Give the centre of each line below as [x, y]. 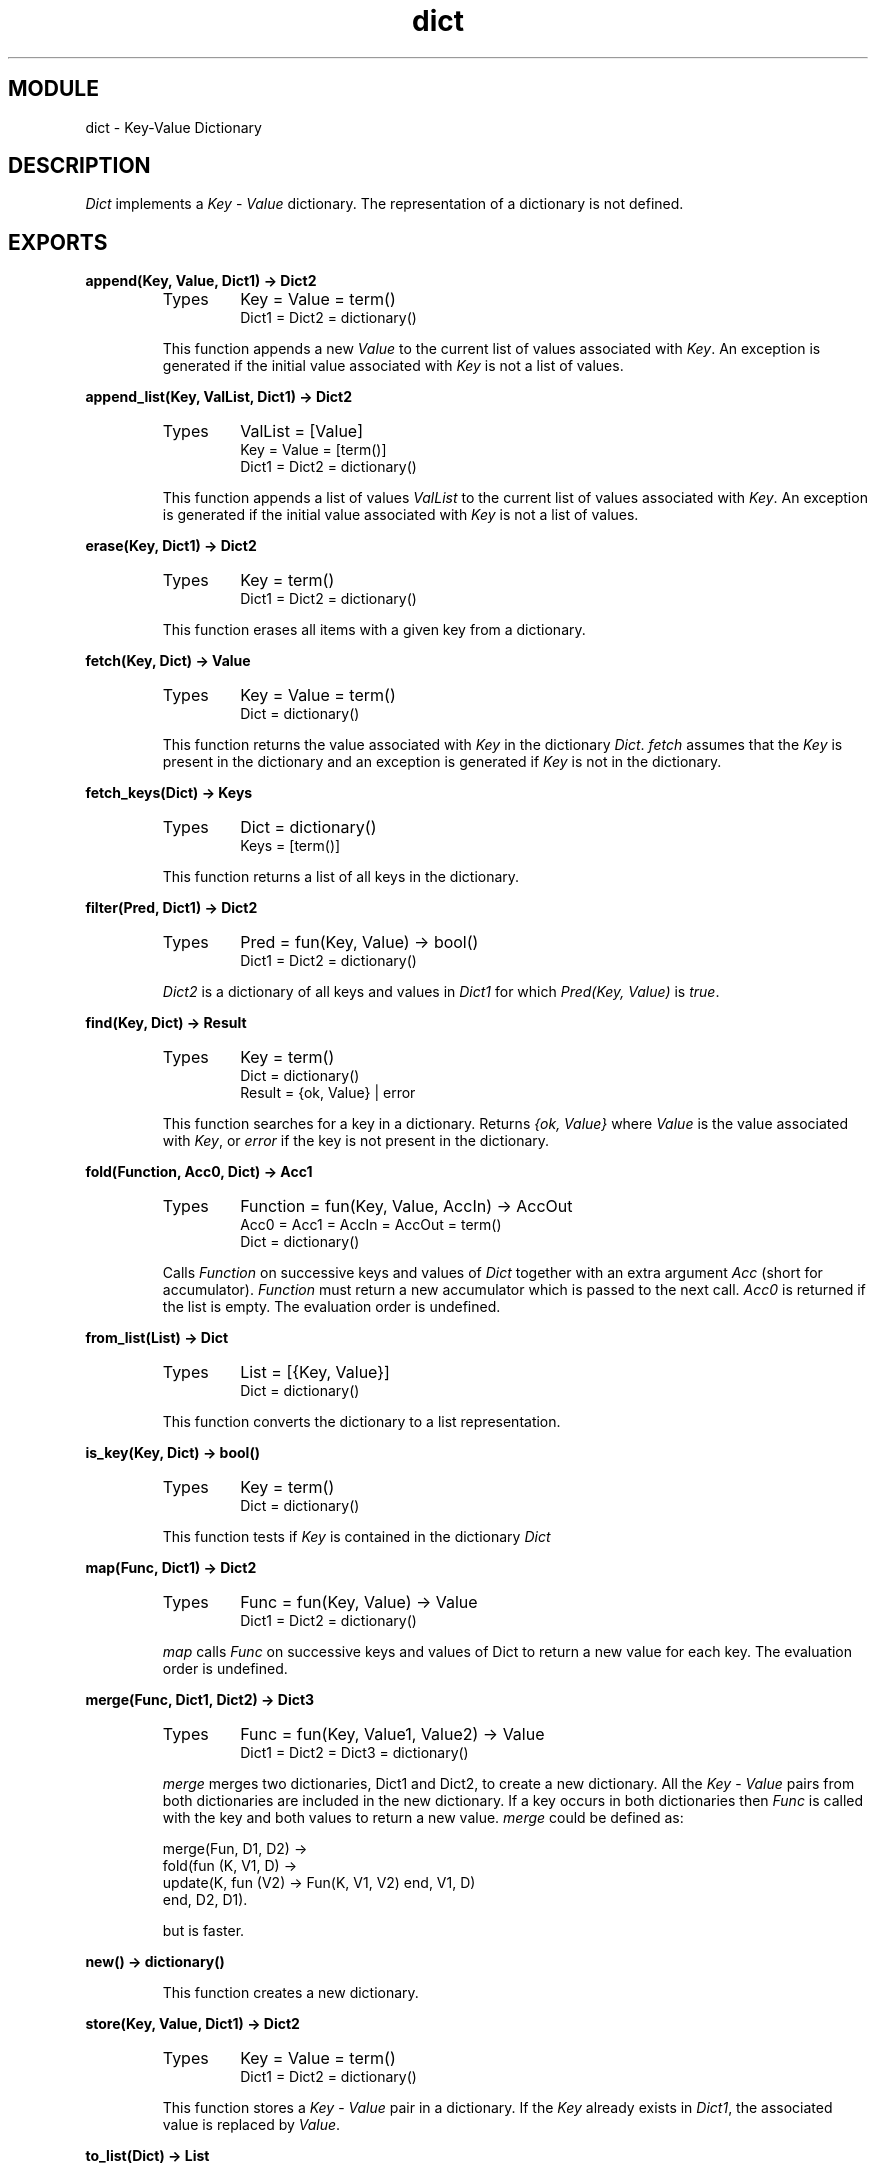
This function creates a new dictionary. [290, 1993]
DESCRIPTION [79, 166]
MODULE [53, 89]
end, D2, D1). [205, 1900]
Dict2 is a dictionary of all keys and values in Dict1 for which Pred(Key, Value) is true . [441, 992]
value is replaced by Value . [251, 2125]
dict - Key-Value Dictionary [173, 127]
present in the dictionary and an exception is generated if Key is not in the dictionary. [442, 762]
